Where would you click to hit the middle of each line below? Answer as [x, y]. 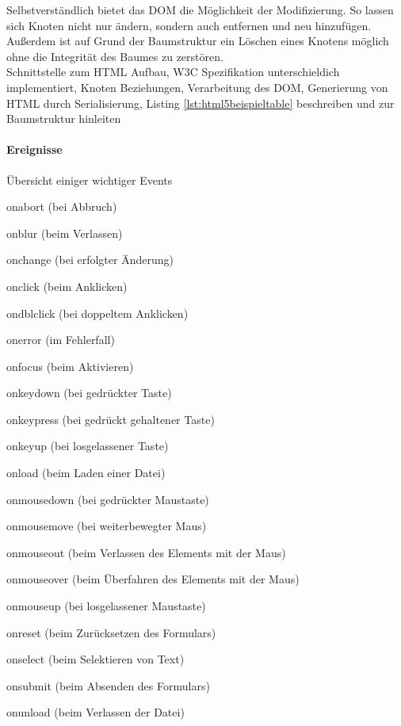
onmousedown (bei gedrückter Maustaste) [108, 499]
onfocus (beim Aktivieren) [70, 366]
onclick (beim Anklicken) [67, 286]
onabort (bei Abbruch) [62, 206]
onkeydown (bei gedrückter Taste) [89, 393]
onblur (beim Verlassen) [65, 233]
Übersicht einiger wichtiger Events [90, 180]
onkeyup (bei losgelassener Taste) [88, 446]
